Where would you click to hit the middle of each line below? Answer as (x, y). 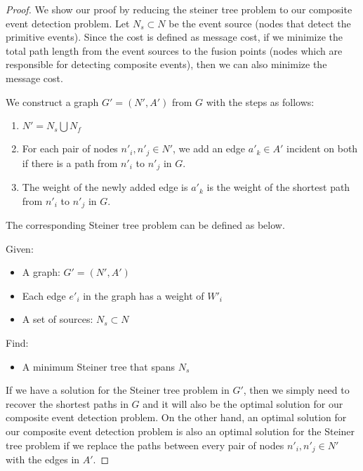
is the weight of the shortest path (278, 187)
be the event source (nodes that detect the (260, 23)
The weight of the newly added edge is (105, 187)
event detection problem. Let (68, 23)
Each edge (44, 295)
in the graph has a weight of (144, 295)
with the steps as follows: (260, 101)
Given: (20, 248)
